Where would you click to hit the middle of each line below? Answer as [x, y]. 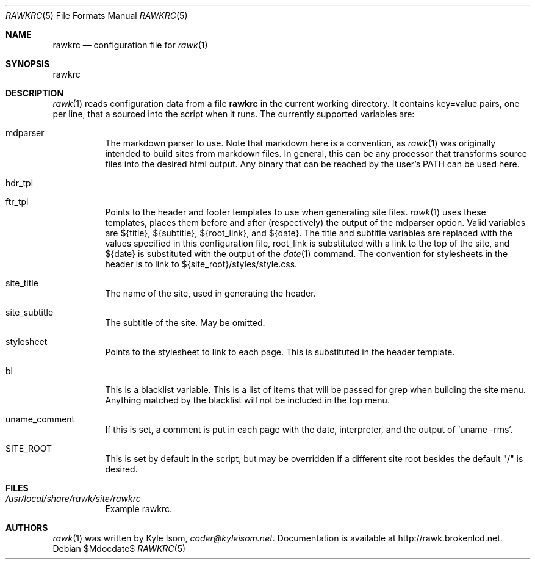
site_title [22, 283]
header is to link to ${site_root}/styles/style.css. [201, 264]
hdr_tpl [20, 183]
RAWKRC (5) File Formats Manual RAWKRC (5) [97, 16]
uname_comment [40, 419]
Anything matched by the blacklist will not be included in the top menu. [247, 400]
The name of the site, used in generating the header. [210, 293]
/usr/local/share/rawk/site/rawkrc [73, 498]
